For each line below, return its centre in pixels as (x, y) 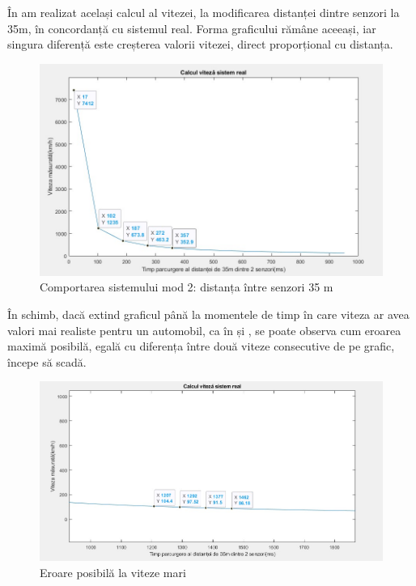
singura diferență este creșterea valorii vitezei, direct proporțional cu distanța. (200, 44)
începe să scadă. (47, 361)
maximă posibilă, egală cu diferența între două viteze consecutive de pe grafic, (201, 346)
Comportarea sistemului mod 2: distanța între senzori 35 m (187, 287)
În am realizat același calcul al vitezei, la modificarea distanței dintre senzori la (204, 12)
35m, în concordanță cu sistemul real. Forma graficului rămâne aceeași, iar (192, 28)
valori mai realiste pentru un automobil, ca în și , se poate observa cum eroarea (204, 330)
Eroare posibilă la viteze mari (113, 572)
